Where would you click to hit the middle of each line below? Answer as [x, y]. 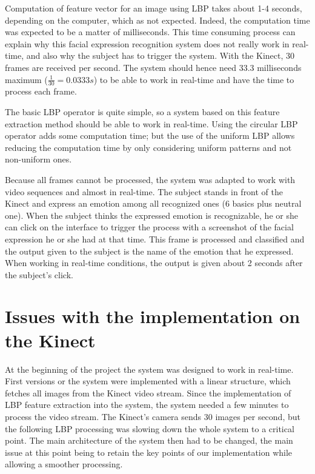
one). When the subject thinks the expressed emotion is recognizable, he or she [151, 215]
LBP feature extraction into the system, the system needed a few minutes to [147, 405]
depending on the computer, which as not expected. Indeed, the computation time [157, 20]
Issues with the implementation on [153, 316]
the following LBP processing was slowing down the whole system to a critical [150, 428]
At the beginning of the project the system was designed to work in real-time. [149, 369]
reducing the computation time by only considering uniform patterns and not [148, 147]
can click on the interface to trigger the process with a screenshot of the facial [149, 227]
